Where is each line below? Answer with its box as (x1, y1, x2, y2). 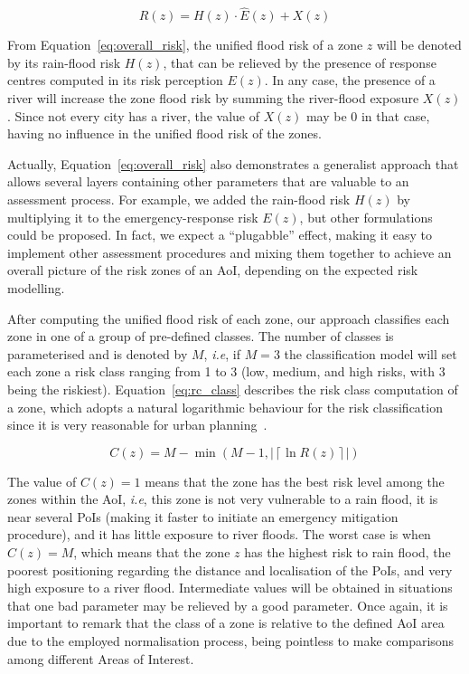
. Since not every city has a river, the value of (7, 106, 260, 125)
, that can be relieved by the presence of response (163, 52, 436, 71)
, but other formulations (299, 207, 433, 226)
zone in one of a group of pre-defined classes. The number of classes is (7, 327, 394, 346)
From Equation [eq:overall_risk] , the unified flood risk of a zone (7, 35, 363, 54)
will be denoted (377, 35, 462, 54)
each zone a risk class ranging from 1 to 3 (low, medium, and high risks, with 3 (7, 362, 446, 381)
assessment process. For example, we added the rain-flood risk (7, 189, 351, 208)
